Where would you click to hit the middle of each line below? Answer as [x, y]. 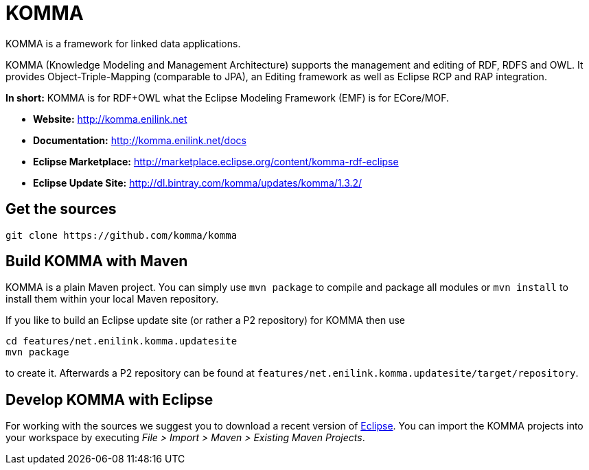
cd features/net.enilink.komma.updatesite [122, 341]
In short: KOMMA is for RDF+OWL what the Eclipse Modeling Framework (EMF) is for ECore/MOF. [228, 97]
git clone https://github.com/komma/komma [122, 235]
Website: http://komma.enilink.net [110, 119]
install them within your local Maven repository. [112, 299]
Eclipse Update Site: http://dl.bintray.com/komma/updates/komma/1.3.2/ [198, 183]
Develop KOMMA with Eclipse [109, 399]
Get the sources [61, 209]
